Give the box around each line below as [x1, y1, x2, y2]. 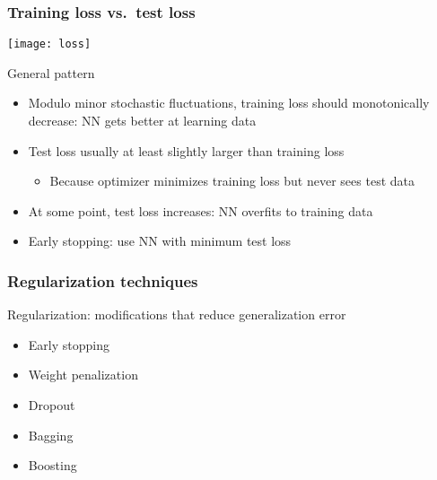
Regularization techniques [7, 269, 198, 292]
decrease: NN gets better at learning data [28, 111, 257, 130]
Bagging [28, 425, 74, 444]
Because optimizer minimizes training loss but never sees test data [49, 171, 415, 190]
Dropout [28, 396, 75, 415]
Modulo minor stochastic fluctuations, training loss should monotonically [28, 93, 430, 112]
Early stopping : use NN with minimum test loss [28, 231, 292, 250]
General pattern [7, 63, 95, 82]
